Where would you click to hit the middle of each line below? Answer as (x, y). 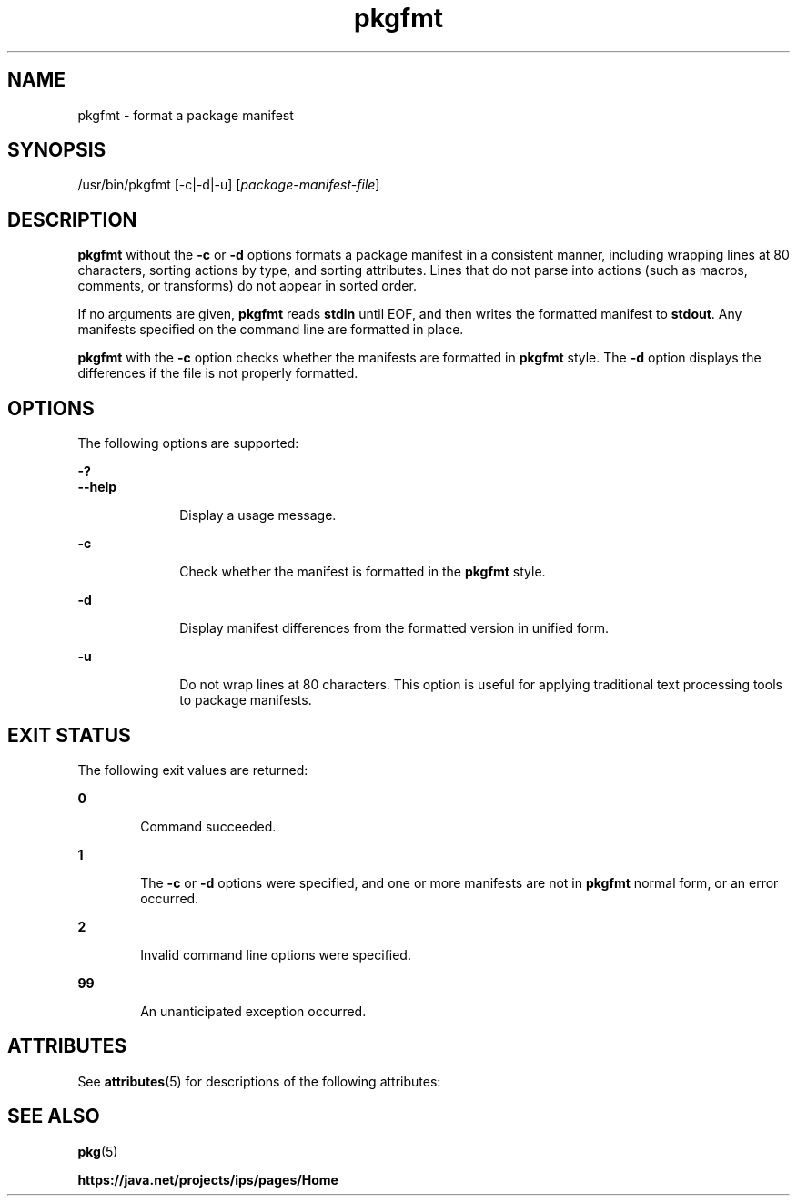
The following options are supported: (188, 443)
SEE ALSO (54, 1116)
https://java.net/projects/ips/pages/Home (208, 1179)
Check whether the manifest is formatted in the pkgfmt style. (363, 572)
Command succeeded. (208, 826)
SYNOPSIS (57, 150)
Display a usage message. (258, 515)
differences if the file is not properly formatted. (218, 373)
